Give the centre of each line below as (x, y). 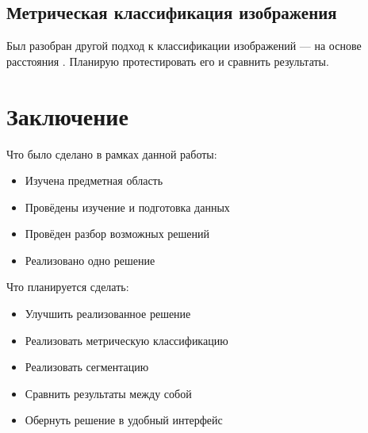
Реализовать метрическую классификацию (126, 340)
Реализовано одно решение (90, 260)
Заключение (67, 115)
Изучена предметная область (94, 180)
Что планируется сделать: (68, 287)
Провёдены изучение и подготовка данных (127, 207)
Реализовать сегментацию (87, 367)
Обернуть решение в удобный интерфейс (124, 420)
